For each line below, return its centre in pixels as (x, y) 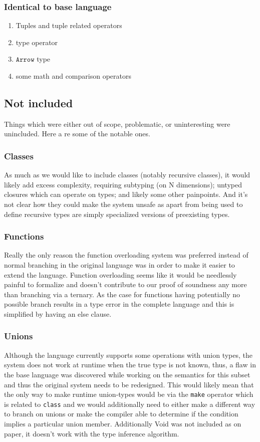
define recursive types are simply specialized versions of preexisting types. (117, 214)
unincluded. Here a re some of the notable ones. (77, 134)
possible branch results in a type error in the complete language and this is (119, 304)
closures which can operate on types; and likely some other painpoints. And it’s (126, 194)
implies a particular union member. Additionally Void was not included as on (123, 424)
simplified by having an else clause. (58, 313)
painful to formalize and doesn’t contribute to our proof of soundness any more (125, 284)
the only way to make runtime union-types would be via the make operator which (129, 394)
